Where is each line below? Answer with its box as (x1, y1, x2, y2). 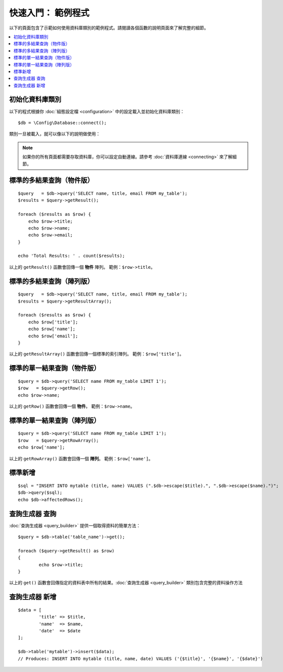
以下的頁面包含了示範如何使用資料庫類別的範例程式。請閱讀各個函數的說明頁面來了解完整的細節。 (9, 25, 209, 31)
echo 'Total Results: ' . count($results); (18, 253, 125, 259)
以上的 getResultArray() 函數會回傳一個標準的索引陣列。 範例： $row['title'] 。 (9, 351, 184, 357)
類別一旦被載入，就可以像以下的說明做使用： (9, 131, 100, 137)
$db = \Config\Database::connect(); (18, 120, 107, 125)
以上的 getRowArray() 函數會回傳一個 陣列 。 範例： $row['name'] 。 (9, 455, 153, 461)
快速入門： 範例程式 (9, 7, 90, 18)
